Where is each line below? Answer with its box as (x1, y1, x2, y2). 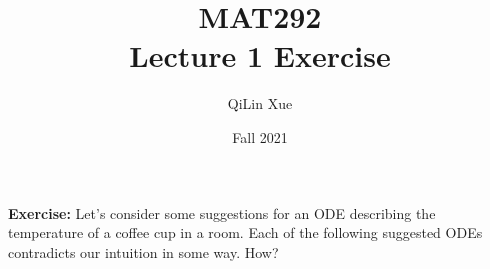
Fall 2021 (232, 126, 288, 147)
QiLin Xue (227, 93, 293, 114)
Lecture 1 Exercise (129, 35, 391, 76)
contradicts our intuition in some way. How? (8, 241, 279, 262)
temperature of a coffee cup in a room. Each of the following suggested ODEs (8, 222, 483, 243)
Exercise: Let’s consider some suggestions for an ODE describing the (8, 202, 436, 223)
